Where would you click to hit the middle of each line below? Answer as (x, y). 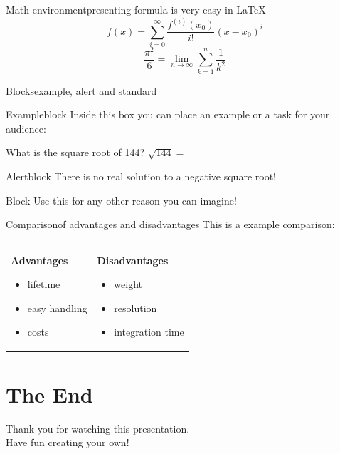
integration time (149, 332)
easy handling (57, 308)
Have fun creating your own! (68, 442)
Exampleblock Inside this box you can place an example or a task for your (168, 114)
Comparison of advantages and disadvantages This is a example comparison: (170, 224)
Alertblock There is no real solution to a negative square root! (141, 176)
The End (49, 394)
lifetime (44, 284)
